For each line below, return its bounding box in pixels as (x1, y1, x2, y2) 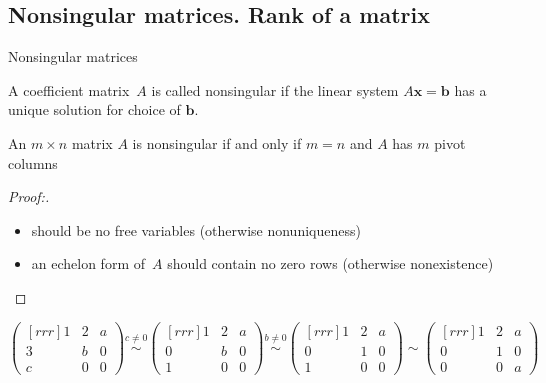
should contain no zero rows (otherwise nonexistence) (167, 253, 494, 274)
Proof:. (8, 186, 50, 207)
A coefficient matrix (8, 79, 130, 100)
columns (8, 152, 58, 173)
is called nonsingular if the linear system (151, 79, 399, 100)
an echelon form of (31, 253, 146, 274)
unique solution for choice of (8, 99, 181, 120)
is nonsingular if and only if (132, 132, 302, 153)
